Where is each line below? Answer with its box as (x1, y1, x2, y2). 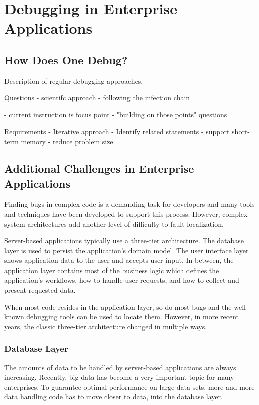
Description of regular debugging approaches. (4, 75, 143, 86)
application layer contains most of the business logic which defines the (4, 264, 219, 275)
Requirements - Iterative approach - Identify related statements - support (4, 126, 230, 137)
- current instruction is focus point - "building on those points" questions (4, 109, 227, 119)
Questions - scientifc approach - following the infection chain (4, 92, 190, 103)
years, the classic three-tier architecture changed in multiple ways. (4, 321, 207, 331)
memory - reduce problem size (21, 136, 113, 147)
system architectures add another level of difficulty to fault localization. (4, 218, 224, 229)
